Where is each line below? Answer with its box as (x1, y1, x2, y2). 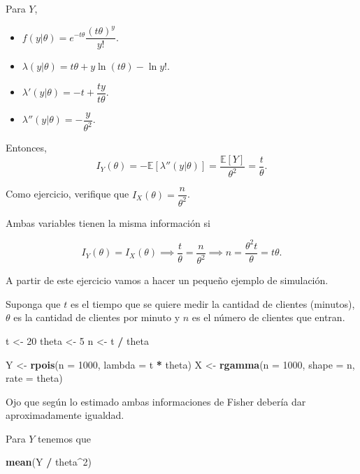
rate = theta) (6, 371, 63, 385)
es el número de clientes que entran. (192, 310, 345, 325)
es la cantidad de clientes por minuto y (13, 310, 180, 325)
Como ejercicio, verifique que (6, 186, 129, 201)
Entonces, (6, 140, 47, 155)
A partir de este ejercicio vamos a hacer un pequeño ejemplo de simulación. (6, 273, 329, 288)
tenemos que (38, 431, 91, 445)
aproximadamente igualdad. (6, 408, 124, 422)
